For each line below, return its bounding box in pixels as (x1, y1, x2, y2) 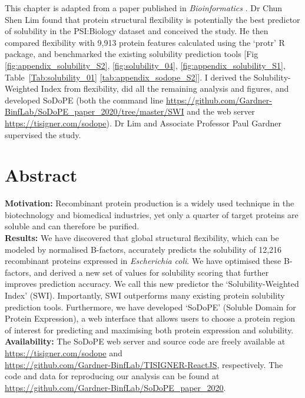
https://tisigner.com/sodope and (5, 346, 122, 359)
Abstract (5, 163, 78, 187)
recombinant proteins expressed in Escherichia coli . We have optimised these (5, 255, 281, 267)
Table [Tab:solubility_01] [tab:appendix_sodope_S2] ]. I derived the (5, 71, 251, 83)
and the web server (187, 105, 255, 118)
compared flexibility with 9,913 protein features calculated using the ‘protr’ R (5, 36, 285, 48)
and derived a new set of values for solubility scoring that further (34, 266, 269, 278)
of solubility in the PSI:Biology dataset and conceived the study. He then (5, 25, 268, 37)
